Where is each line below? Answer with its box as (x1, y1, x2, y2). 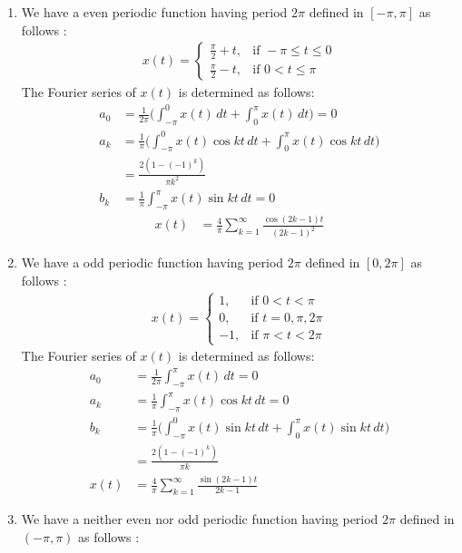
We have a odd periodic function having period (21, 253, 284, 272)
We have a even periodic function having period (21, 3, 288, 21)
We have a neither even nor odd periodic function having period (21, 509, 378, 528)
